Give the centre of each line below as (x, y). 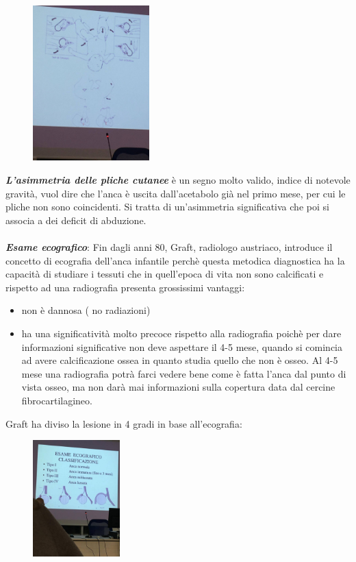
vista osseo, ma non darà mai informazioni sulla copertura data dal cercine (178, 387)
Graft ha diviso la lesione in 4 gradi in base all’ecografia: (124, 423)
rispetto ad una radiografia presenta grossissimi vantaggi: (125, 287)
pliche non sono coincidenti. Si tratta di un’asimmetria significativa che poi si (167, 207)
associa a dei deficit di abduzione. (76, 220)
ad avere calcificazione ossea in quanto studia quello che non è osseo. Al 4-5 (180, 360)
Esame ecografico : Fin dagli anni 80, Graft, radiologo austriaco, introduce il (169, 246)
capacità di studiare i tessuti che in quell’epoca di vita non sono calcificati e (165, 274)
